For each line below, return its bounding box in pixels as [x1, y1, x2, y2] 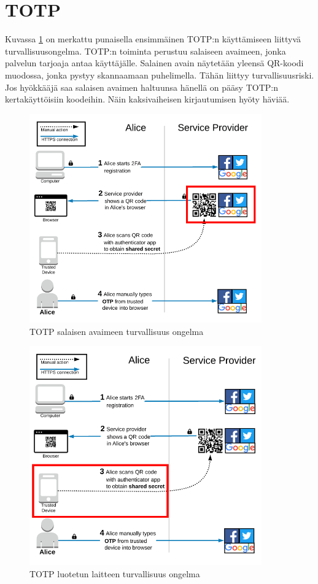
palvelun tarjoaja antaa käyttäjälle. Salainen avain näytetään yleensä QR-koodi [5, 56, 304, 69]
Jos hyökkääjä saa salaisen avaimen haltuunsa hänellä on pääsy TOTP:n [5, 80, 278, 93]
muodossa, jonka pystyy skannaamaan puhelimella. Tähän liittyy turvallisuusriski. [5, 68, 314, 81]
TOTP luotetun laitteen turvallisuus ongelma [29, 567, 200, 580]
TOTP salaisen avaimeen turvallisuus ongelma [29, 325, 204, 337]
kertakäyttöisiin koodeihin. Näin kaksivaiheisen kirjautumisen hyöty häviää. [5, 93, 290, 106]
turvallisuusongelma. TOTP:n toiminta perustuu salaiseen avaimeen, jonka [5, 44, 286, 57]
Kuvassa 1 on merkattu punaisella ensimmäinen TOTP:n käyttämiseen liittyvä [5, 33, 301, 45]
